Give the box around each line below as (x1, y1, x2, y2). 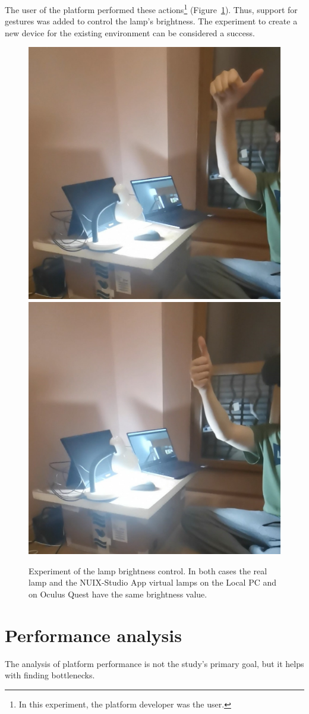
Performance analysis (5, 622, 182, 647)
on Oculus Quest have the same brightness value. (29, 587, 207, 600)
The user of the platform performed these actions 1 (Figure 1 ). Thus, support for (5, 2, 298, 15)
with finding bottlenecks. (5, 669, 95, 681)
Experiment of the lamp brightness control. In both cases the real (29, 564, 267, 577)
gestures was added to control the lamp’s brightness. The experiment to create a (5, 15, 298, 27)
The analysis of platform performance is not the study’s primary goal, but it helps (5, 657, 304, 669)
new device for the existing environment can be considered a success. (5, 26, 255, 39)
